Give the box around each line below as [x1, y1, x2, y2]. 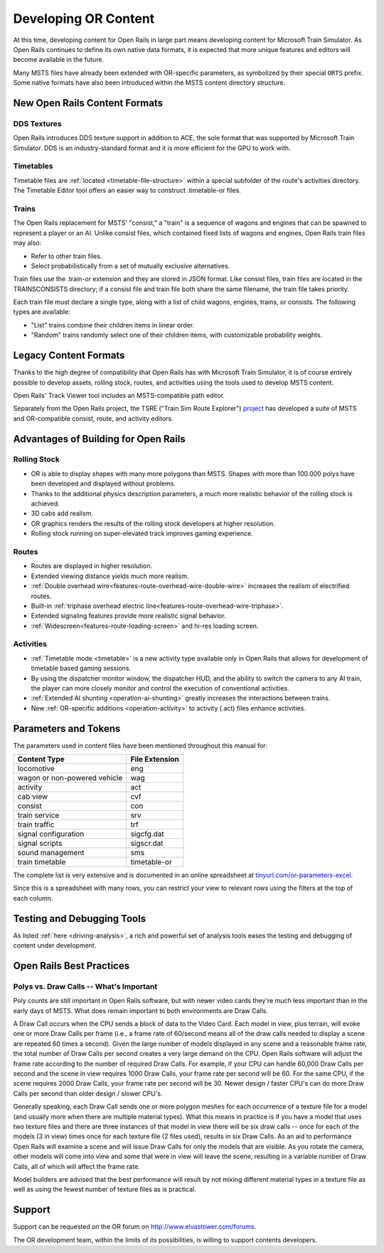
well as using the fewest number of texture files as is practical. [13, 1185, 196, 1194]
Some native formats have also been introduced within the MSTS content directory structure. [13, 78, 286, 87]
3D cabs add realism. [31, 509, 94, 518]
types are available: [13, 308, 70, 316]
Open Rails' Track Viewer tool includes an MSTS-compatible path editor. [13, 391, 225, 399]
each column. [13, 893, 53, 902]
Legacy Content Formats [13, 350, 125, 362]
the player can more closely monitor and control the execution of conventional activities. [31, 684, 289, 692]
